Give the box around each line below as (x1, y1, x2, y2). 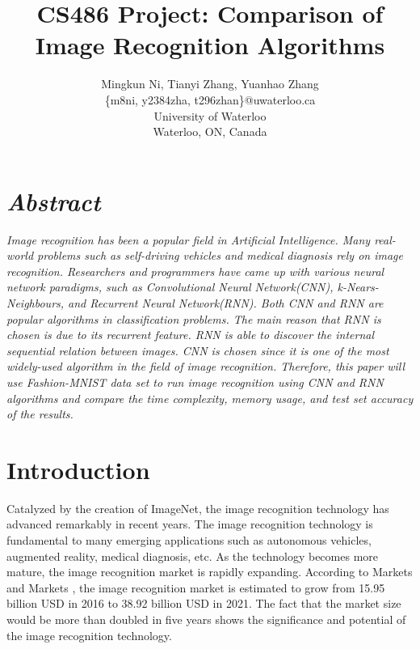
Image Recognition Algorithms (35, 28, 385, 62)
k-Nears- (337, 278, 379, 295)
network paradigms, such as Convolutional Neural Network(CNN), (6, 278, 334, 295)
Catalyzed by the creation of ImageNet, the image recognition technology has (6, 499, 389, 516)
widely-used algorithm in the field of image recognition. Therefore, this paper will (6, 358, 405, 375)
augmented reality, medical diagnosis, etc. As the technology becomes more (6, 547, 378, 564)
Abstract (6, 184, 101, 218)
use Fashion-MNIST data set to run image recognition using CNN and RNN (6, 373, 384, 390)
